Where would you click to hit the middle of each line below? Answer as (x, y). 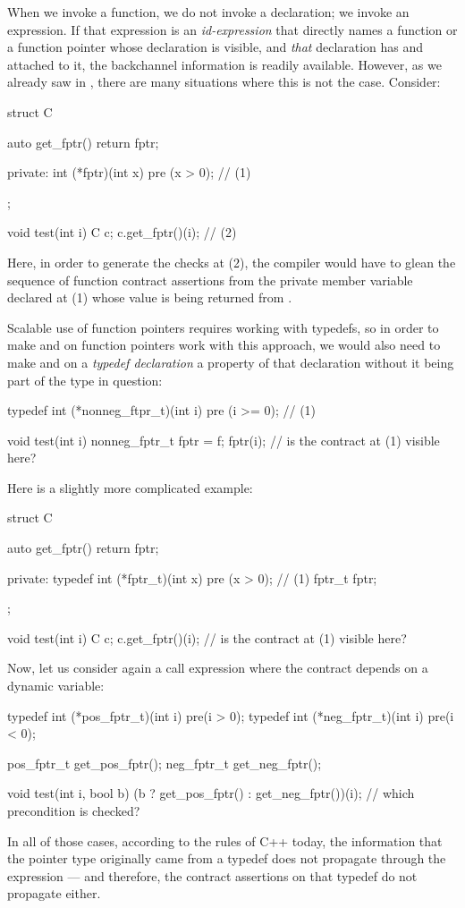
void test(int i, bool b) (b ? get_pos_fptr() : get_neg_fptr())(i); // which (211, 793)
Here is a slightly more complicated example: (130, 487)
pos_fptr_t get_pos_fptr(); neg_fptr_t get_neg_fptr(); (165, 763)
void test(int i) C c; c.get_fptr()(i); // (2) (122, 232)
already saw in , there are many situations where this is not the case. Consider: (224, 82)
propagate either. (54, 893)
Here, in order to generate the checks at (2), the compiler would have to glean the (232, 262)
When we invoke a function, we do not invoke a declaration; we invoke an (208, 12)
